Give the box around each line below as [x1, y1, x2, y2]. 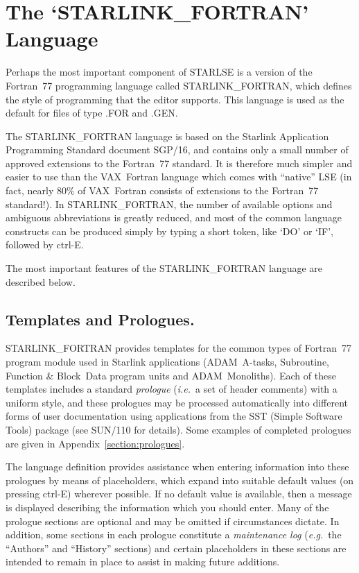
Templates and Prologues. [6, 308, 195, 330]
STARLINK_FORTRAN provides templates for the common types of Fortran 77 [6, 341, 351, 355]
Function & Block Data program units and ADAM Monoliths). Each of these [6, 368, 336, 382]
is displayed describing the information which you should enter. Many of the [6, 499, 329, 514]
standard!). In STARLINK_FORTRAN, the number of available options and [6, 196, 333, 211]
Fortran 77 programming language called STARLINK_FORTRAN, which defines [6, 78, 352, 92]
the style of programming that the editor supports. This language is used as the [6, 92, 344, 106]
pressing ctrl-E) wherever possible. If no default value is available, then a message [6, 486, 352, 501]
